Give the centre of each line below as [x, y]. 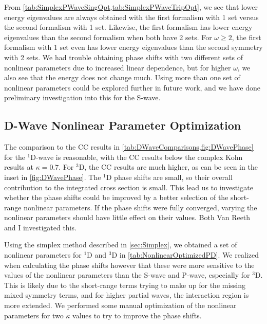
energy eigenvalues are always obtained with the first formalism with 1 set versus [131, 17]
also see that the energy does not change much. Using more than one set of [122, 77]
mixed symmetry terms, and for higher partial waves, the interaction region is [127, 295]
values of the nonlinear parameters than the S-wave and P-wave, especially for [127, 275]
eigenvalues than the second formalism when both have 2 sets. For [108, 37]
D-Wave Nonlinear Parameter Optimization [123, 125]
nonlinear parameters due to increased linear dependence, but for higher [118, 67]
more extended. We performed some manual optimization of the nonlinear [120, 305]
